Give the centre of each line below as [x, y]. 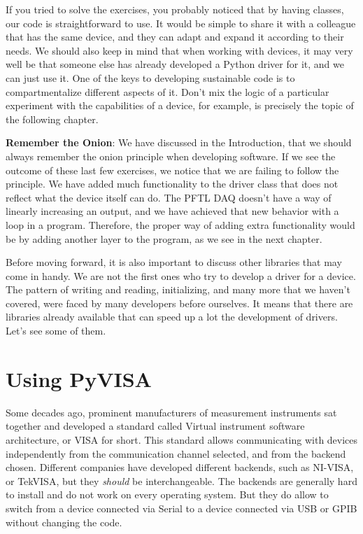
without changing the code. [64, 522]
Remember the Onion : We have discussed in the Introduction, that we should [179, 142]
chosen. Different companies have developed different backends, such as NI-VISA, [180, 467]
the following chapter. [52, 119]
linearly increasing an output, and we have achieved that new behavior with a [172, 211]
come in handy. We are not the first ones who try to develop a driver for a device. [181, 275]
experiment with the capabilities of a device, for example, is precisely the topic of [180, 105]
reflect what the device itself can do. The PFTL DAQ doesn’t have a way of [169, 197]
